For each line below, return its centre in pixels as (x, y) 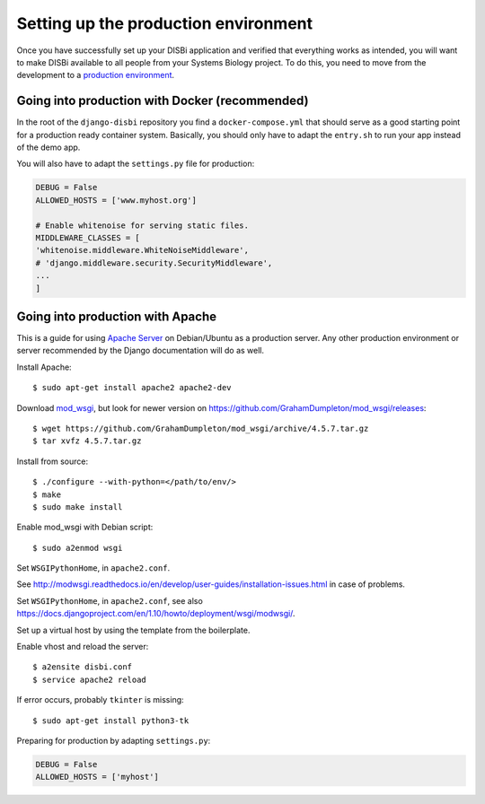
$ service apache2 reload (90, 679)
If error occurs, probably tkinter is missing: (100, 700)
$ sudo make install (78, 507)
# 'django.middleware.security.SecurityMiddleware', (154, 263)
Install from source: (53, 461)
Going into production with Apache (117, 316)
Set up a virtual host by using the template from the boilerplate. (133, 630)
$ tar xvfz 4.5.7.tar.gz (87, 441)
